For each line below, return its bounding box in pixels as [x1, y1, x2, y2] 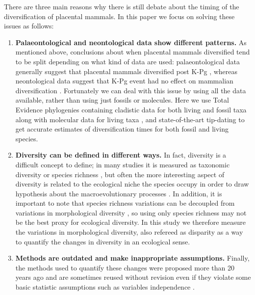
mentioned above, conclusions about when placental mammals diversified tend [15, 47, 250, 57]
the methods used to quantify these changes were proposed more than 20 [15, 262, 234, 272]
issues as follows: [4, 21, 54, 31]
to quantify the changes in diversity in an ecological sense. [15, 236, 190, 246]
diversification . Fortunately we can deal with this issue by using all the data [15, 85, 246, 95]
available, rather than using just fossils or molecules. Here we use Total [15, 95, 229, 105]
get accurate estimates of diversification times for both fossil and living [15, 124, 229, 134]
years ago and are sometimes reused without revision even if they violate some [15, 272, 251, 282]
